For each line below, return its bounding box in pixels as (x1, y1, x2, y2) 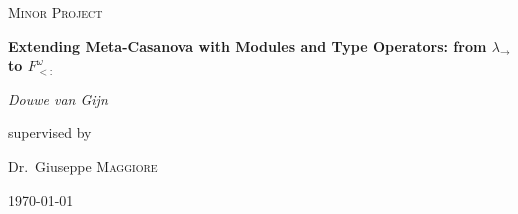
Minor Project (8, 2, 103, 22)
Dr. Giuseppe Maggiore (8, 155, 158, 176)
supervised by (8, 122, 92, 143)
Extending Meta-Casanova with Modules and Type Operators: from (8, 35, 487, 56)
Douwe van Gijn (8, 88, 108, 109)
